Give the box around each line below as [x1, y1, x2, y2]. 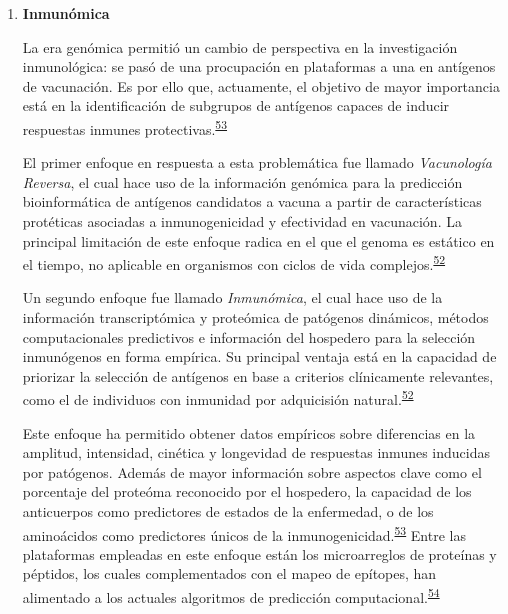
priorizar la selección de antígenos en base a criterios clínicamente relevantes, [22, 365, 494, 386]
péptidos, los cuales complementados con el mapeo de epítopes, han [22, 563, 437, 584]
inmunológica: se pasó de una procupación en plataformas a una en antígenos [22, 56, 496, 77]
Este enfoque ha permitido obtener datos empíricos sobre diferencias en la [22, 422, 476, 443]
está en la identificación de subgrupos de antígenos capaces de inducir [22, 95, 450, 116]
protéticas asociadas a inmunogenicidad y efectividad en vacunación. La [22, 211, 462, 231]
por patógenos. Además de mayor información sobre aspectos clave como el [22, 461, 482, 482]
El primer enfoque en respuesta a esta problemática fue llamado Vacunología [22, 152, 492, 173]
